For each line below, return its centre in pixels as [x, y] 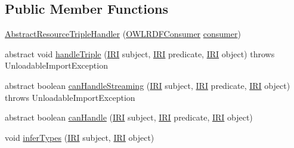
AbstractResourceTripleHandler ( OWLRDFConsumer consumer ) [123, 34]
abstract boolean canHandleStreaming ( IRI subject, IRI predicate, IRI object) [148, 85]
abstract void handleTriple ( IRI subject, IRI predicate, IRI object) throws [140, 53]
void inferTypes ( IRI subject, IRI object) [80, 137]
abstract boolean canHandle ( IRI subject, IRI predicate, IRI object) [129, 117]
